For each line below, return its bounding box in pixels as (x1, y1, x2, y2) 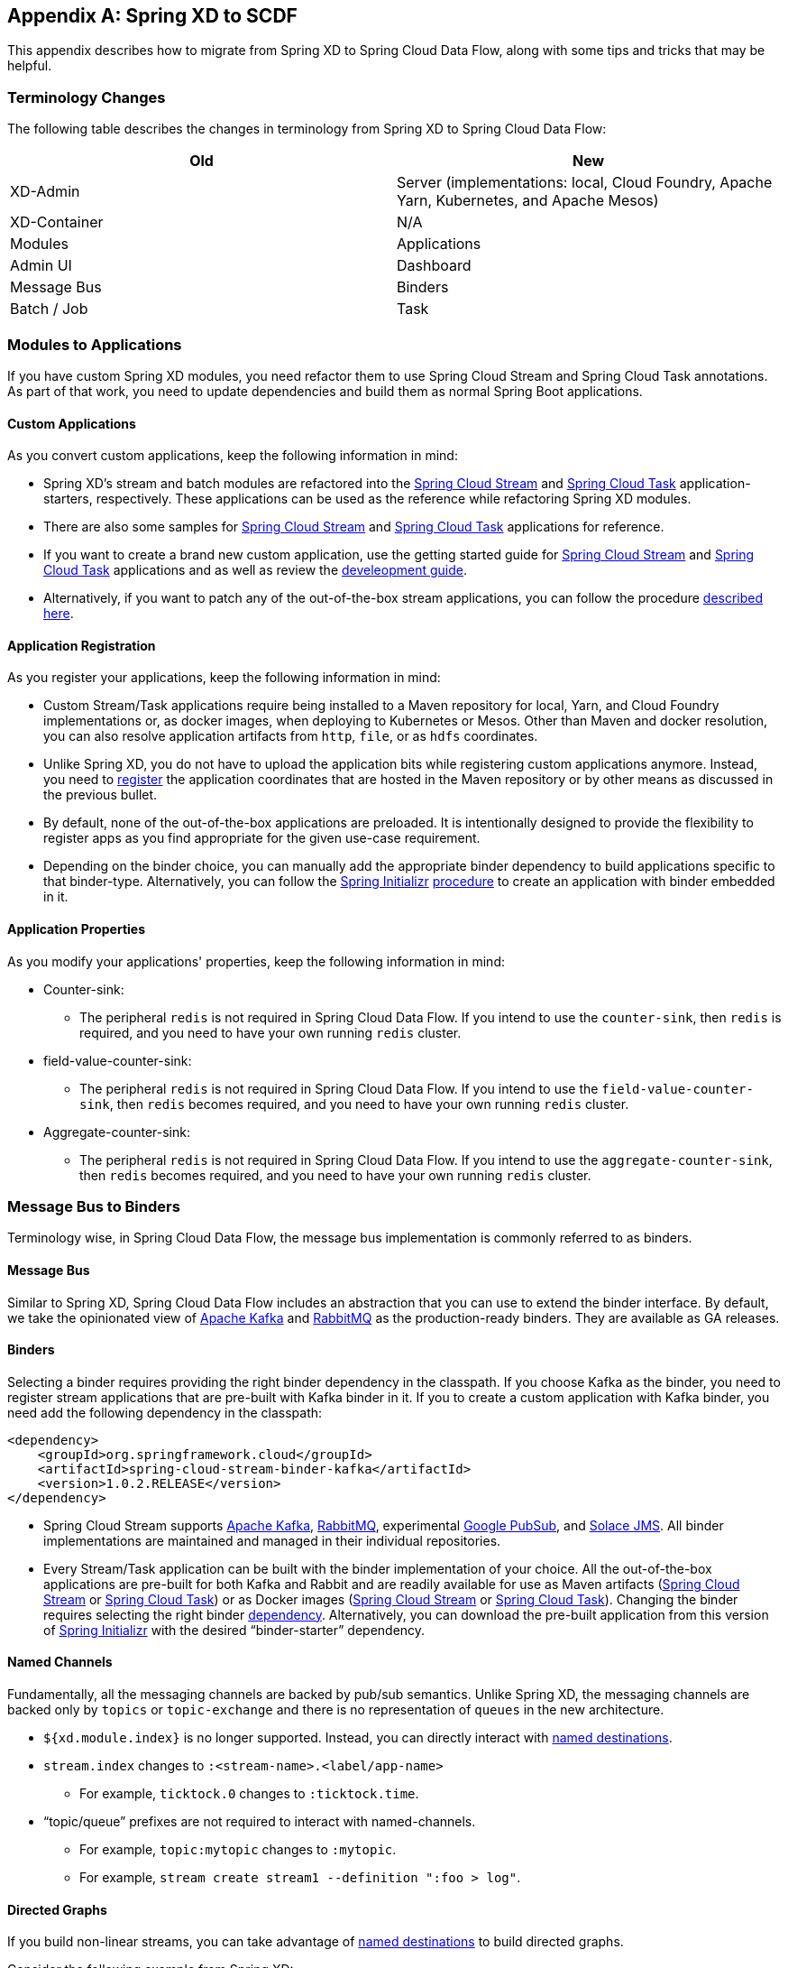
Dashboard (397, 256, 472, 275)
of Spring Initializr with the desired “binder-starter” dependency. (43, 1622, 426, 1638)
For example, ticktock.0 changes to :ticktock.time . (79, 1785, 419, 1801)
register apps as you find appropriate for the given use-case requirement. (43, 830, 481, 846)
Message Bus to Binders (7, 1197, 180, 1215)
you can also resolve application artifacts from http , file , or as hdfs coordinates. (43, 728, 538, 744)
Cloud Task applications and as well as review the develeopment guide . (43, 562, 467, 578)
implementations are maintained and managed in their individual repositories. (43, 1532, 501, 1548)
